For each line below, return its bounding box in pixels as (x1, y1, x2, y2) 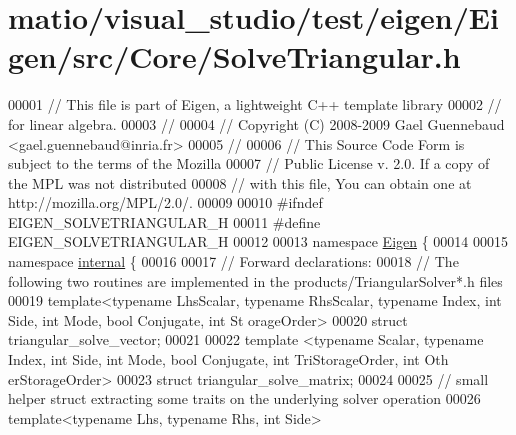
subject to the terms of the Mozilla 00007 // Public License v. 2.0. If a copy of (8, 153, 490, 174)
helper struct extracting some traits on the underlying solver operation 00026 (8, 388, 481, 409)
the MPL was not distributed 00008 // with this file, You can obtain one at (8, 172, 472, 193)
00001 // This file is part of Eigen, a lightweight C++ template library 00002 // (8, 94, 502, 115)
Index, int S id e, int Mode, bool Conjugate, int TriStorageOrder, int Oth (8, 349, 449, 370)
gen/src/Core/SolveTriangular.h (8, 36, 461, 77)
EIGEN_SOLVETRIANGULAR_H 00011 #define (8, 211, 321, 232)
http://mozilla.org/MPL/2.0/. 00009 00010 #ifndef (8, 192, 323, 213)
